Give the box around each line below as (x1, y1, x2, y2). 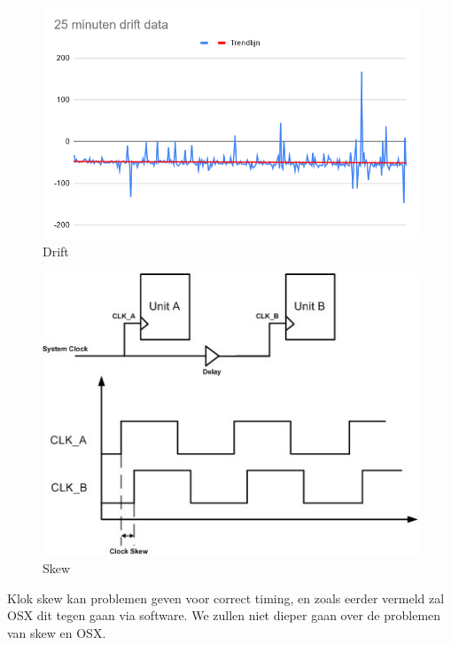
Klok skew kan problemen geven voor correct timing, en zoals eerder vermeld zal (7, 588, 445, 607)
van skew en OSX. (7, 624, 106, 642)
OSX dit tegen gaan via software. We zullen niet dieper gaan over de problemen (7, 606, 441, 625)
